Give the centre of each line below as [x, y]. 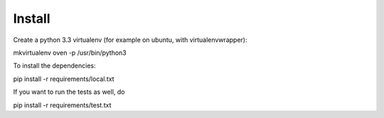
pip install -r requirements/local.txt [64, 79]
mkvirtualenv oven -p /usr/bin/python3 [70, 53]
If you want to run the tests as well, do [69, 92]
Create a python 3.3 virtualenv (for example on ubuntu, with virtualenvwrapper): [130, 40]
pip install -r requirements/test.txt [62, 105]
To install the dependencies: [54, 66]
